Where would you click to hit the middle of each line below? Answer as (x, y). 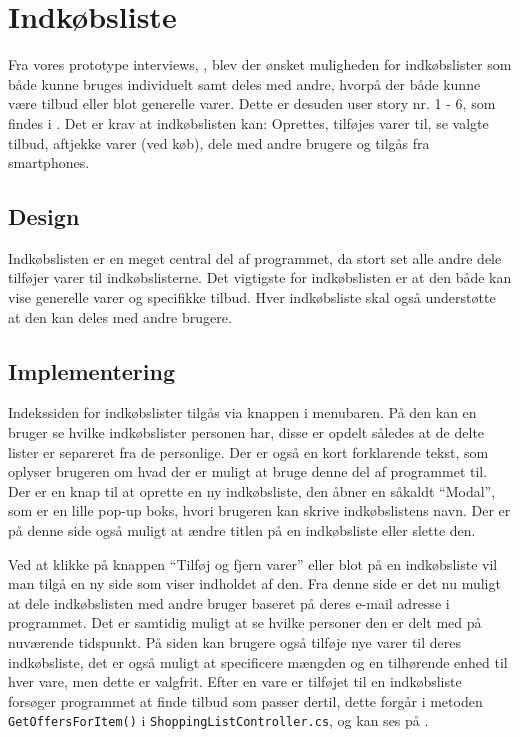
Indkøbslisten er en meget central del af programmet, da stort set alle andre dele (255, 257)
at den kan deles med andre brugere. (120, 316)
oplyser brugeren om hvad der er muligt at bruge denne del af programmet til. (248, 471)
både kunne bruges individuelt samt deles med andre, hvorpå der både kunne (244, 83)
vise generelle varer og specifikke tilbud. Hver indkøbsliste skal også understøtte (252, 297)
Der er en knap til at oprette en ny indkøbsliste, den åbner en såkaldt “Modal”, (252, 490)
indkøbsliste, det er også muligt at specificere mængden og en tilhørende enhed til (258, 661)
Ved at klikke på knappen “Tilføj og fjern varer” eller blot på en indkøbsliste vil (253, 563)
